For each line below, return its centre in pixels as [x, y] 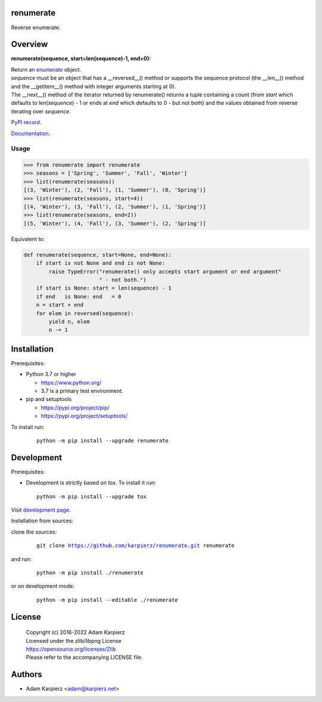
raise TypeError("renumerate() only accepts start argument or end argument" [165, 271]
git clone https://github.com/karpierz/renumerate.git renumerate [136, 546]
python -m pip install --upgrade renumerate [103, 441]
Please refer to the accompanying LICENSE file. [84, 657]
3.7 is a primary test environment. [82, 390]
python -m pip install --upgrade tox [92, 496]
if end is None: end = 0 [79, 296]
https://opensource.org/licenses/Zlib [71, 649]
